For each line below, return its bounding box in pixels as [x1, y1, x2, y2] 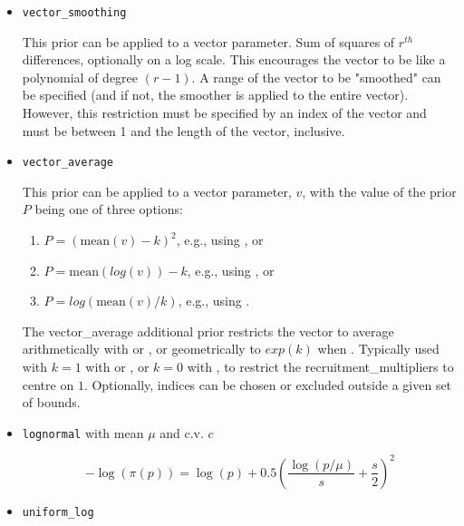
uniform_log [22, 505, 94, 519]
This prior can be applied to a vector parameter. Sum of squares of [22, 32, 395, 51]
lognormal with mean [22, 423, 144, 442]
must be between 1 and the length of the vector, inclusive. [22, 121, 345, 140]
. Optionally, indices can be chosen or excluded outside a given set [83, 375, 452, 394]
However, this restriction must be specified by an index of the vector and [22, 103, 427, 122]
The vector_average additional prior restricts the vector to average [22, 321, 394, 340]
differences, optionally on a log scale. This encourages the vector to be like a [22, 50, 446, 69]
